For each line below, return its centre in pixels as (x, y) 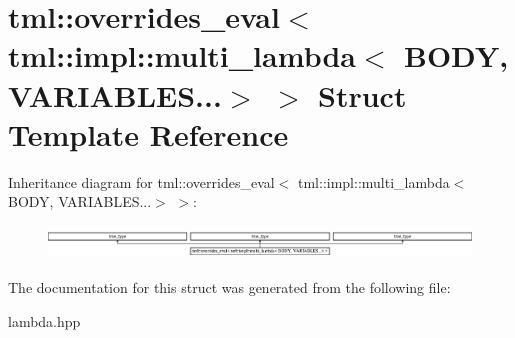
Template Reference (148, 133)
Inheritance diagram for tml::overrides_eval (141, 181)
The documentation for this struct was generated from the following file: (229, 287)
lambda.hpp (44, 320)
